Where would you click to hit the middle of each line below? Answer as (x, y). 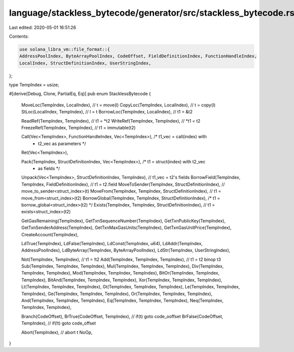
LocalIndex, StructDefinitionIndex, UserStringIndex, (85, 63)
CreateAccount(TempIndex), (50, 234)
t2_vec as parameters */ (62, 143)
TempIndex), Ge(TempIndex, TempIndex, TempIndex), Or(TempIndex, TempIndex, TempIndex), (117, 294)
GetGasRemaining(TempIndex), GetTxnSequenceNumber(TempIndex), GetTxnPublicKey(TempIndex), (123, 221)
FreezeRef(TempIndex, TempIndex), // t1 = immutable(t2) (78, 128)
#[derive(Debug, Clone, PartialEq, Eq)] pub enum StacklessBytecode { (80, 94)
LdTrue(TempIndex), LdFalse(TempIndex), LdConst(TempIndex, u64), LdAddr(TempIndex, (112, 243)
